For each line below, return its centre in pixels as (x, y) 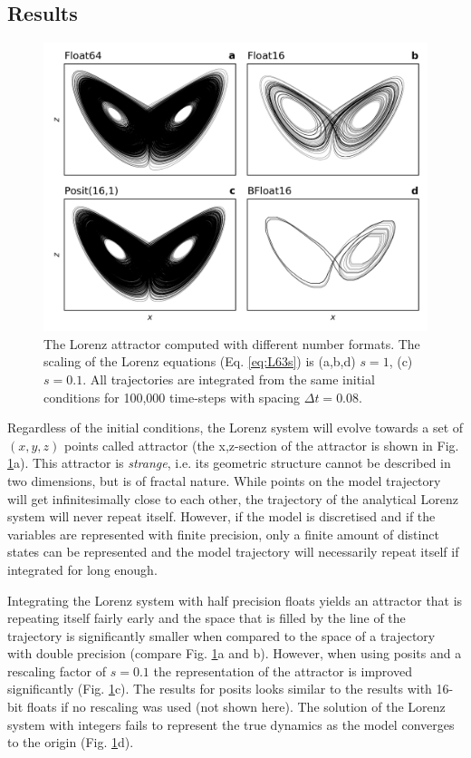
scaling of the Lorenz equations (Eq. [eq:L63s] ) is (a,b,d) (200, 361)
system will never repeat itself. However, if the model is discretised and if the (221, 516)
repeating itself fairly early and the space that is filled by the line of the (207, 618)
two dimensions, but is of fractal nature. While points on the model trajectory (224, 480)
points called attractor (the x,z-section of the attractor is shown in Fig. (262, 445)
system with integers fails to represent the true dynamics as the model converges (231, 724)
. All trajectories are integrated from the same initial (229, 379)
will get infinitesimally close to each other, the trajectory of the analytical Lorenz (233, 498)
